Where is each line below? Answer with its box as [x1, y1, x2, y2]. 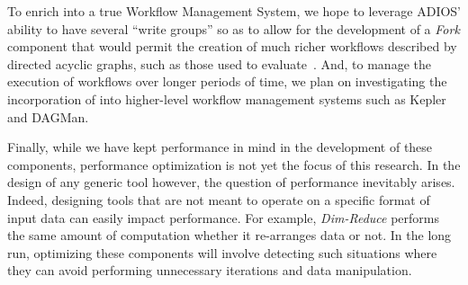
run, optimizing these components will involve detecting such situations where [7, 243, 437, 262]
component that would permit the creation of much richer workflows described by [7, 37, 457, 56]
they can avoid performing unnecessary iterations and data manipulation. [7, 261, 412, 280]
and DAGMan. [7, 107, 89, 126]
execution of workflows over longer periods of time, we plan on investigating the [7, 72, 447, 91]
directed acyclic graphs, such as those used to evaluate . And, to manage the [7, 54, 431, 73]
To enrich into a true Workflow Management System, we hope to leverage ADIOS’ [7, 2, 462, 20]
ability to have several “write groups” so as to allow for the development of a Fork [7, 19, 460, 38]
